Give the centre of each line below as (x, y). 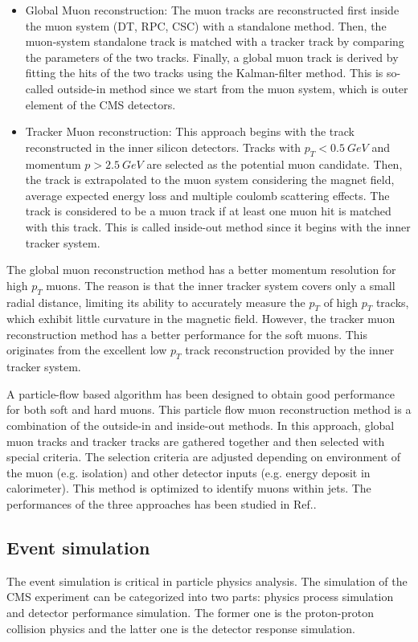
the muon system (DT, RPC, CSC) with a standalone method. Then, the (206, 25)
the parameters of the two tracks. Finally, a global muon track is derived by (212, 57)
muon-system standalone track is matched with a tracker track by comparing (215, 41)
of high (341, 302)
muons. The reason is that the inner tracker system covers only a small (221, 285)
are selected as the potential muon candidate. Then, (275, 164)
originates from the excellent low (87, 350)
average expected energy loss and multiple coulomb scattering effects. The (207, 195)
